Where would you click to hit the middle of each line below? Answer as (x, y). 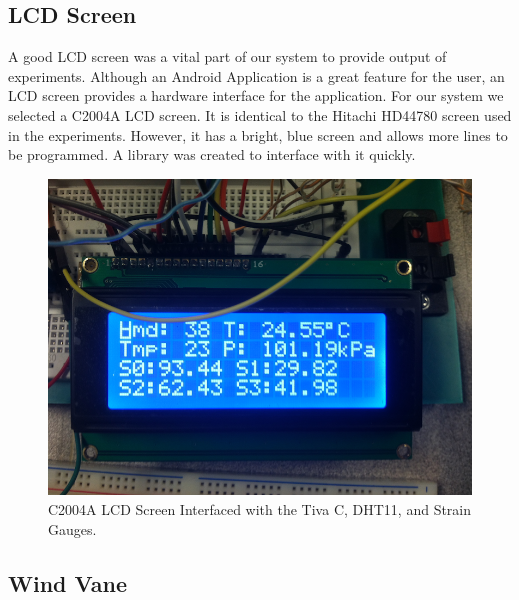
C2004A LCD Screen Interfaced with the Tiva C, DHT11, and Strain (260, 508)
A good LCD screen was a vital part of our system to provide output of (227, 56)
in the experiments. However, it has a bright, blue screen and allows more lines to (258, 134)
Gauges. (72, 528)
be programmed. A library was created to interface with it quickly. (212, 154)
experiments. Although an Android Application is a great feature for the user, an (256, 75)
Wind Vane (68, 582)
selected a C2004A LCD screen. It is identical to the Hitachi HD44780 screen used (260, 114)
